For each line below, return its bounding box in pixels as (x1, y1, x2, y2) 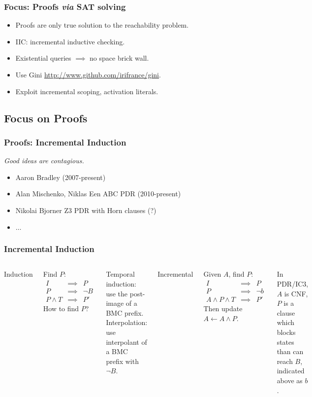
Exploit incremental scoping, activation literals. (15, 86, 158, 96)
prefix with (106, 356, 139, 366)
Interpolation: (106, 317, 148, 327)
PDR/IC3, (277, 278, 309, 289)
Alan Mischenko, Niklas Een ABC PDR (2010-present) (15, 188, 181, 199)
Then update (203, 303, 243, 314)
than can (277, 346, 304, 357)
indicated (277, 365, 305, 376)
